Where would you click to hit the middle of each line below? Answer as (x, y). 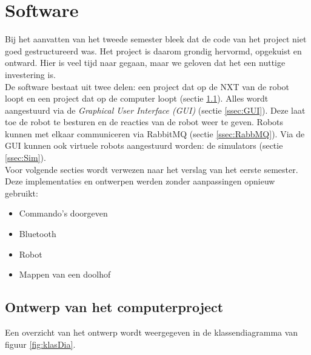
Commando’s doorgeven (63, 213)
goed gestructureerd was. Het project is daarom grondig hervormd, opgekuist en (153, 50)
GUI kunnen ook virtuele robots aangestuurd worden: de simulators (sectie (144, 145)
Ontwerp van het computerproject (114, 307)
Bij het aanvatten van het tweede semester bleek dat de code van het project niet (156, 39)
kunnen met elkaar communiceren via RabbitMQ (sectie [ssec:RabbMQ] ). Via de (155, 133)
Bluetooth (38, 234)
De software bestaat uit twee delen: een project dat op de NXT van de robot (147, 86)
